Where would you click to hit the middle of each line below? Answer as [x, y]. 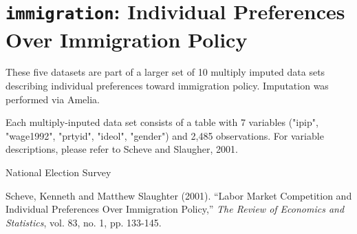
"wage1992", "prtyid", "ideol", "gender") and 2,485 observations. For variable [165, 135]
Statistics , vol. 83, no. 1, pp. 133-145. [84, 222]
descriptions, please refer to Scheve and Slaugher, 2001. [122, 149]
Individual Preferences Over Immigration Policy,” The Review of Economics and [175, 209]
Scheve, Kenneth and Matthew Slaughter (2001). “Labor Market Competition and [179, 195]
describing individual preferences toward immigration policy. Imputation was [167, 86]
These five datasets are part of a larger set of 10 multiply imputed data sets [165, 72]
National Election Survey [58, 172]
